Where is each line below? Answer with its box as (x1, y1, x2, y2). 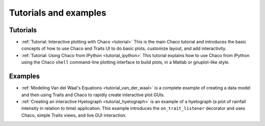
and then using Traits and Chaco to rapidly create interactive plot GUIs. (21, 92, 165, 98)
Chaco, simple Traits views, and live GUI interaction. (21, 112, 127, 118)
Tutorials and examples (9, 7, 106, 18)
